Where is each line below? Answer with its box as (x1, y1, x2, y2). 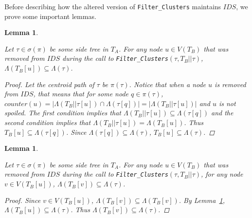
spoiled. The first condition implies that (4, 108, 121, 118)
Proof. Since (4, 195, 41, 205)
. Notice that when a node (129, 79, 206, 89)
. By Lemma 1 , (179, 195, 225, 205)
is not (218, 98, 236, 108)
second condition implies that (4, 117, 91, 127)
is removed (215, 79, 246, 89)
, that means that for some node (33, 89, 129, 99)
